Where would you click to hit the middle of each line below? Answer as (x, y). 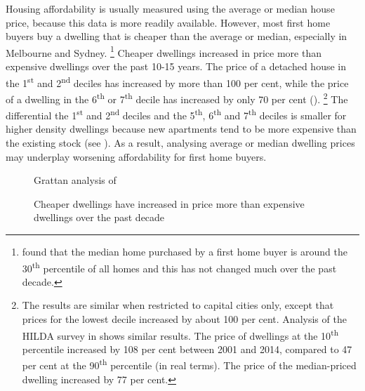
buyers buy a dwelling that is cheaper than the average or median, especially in (177, 36)
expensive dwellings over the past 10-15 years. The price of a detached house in (176, 66)
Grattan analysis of (75, 180)
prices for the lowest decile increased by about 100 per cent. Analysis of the (184, 318)
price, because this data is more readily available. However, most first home (168, 22)
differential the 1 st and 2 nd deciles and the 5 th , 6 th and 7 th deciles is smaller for (176, 114)
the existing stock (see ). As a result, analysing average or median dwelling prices (180, 142)
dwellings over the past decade (99, 217)
